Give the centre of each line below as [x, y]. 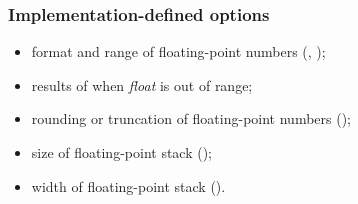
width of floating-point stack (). [128, 185]
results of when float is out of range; [142, 84]
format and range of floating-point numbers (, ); [178, 51]
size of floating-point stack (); [122, 152]
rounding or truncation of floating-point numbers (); [191, 118]
